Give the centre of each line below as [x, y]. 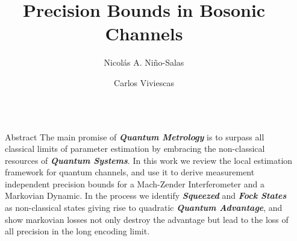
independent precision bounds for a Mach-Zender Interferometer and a [135, 183]
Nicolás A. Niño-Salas [144, 62]
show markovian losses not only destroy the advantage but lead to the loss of [147, 219]
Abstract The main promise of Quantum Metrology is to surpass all [135, 136]
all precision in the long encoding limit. [77, 231]
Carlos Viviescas [144, 82]
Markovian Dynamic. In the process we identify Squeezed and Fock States [146, 196]
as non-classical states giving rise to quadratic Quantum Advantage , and [144, 208]
